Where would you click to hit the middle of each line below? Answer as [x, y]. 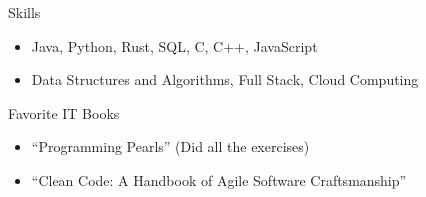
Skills [24, 12]
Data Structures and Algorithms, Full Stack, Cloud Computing [225, 79]
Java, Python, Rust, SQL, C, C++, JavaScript [174, 45]
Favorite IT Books [64, 112]
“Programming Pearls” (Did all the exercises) [170, 146]
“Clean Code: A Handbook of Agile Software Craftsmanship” [219, 179]
